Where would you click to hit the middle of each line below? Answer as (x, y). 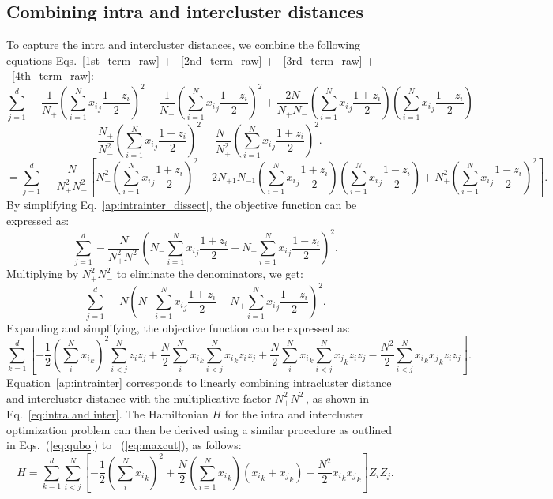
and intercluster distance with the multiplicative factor (139, 398)
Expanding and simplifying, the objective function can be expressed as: (179, 327)
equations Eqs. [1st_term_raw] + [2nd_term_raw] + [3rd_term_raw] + (191, 60)
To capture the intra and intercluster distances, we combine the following (183, 45)
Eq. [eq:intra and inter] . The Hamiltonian (107, 414)
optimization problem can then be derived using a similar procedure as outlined (199, 429)
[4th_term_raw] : (53, 75)
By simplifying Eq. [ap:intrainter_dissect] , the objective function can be (182, 205)
